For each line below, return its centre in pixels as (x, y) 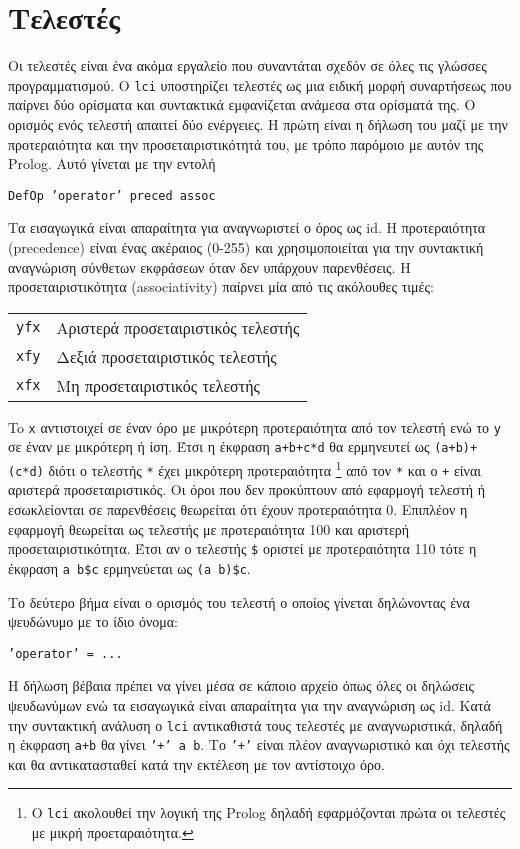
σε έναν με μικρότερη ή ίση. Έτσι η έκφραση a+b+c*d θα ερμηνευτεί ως (219, 446)
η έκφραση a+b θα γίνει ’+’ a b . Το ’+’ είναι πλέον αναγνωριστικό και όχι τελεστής (259, 744)
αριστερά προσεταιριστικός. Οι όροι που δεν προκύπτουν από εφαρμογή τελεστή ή (247, 489)
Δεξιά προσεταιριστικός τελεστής (166, 356)
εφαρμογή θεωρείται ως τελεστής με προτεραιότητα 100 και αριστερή (209, 528)
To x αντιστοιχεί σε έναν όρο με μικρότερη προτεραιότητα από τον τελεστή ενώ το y (254, 426)
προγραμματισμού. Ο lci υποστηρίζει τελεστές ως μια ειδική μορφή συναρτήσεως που (260, 84)
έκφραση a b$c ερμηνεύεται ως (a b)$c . (129, 567)
